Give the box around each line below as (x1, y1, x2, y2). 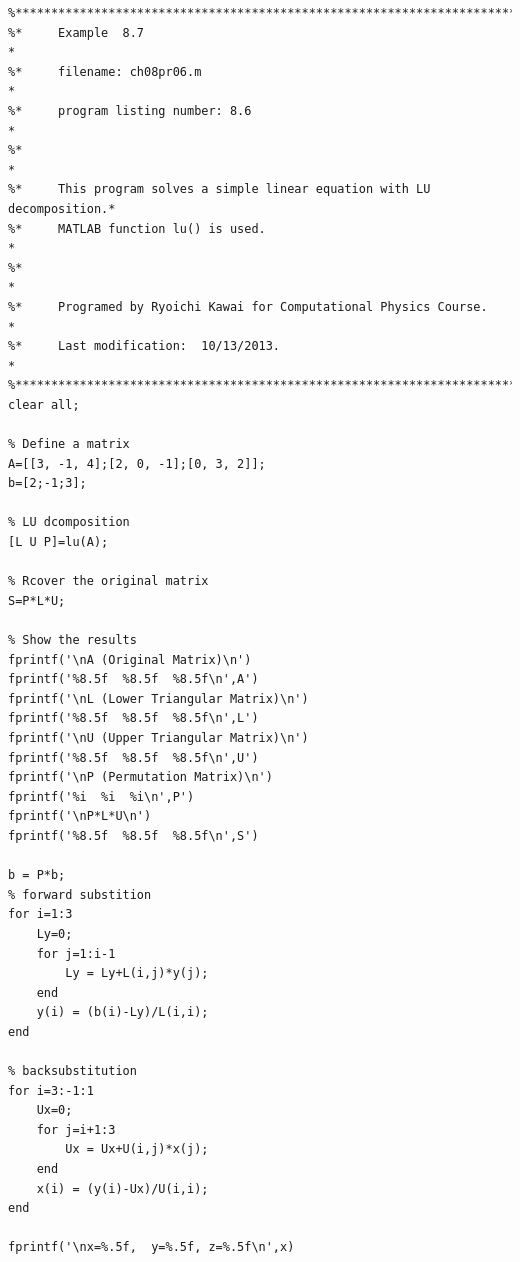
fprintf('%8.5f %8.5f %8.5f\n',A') (8, 672, 259, 687)
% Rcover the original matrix (8, 574, 209, 589)
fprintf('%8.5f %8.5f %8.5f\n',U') (8, 750, 259, 765)
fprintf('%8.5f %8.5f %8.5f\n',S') (8, 828, 259, 843)
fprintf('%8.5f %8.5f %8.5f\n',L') (8, 711, 259, 726)
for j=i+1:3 (36, 1122, 116, 1137)
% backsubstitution (8, 1064, 137, 1079)
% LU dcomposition (8, 515, 130, 530)
